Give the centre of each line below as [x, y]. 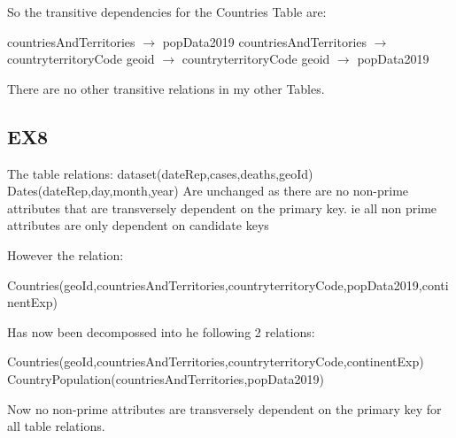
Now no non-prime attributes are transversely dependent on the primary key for [224, 408]
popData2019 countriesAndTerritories [265, 41]
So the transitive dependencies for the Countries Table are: [167, 12]
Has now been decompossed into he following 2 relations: [161, 331]
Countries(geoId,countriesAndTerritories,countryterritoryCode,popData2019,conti [228, 284]
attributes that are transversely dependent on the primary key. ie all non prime [222, 207]
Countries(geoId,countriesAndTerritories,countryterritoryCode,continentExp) [216, 361]
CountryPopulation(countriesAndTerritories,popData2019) [166, 378]
